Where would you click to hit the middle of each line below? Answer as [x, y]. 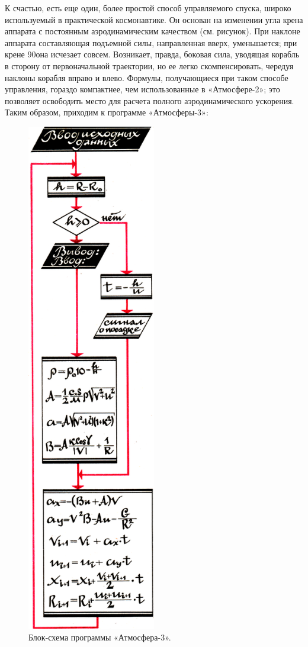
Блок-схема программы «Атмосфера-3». [100, 637]
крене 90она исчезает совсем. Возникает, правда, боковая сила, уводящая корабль [152, 54]
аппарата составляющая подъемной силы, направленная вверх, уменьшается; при [151, 42]
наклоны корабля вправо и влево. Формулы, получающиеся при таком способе [147, 77]
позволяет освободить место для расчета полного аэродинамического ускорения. [150, 100]
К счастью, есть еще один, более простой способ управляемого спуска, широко [148, 8]
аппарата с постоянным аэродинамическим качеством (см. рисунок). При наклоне [153, 31]
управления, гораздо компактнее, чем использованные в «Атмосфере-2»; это [142, 89]
